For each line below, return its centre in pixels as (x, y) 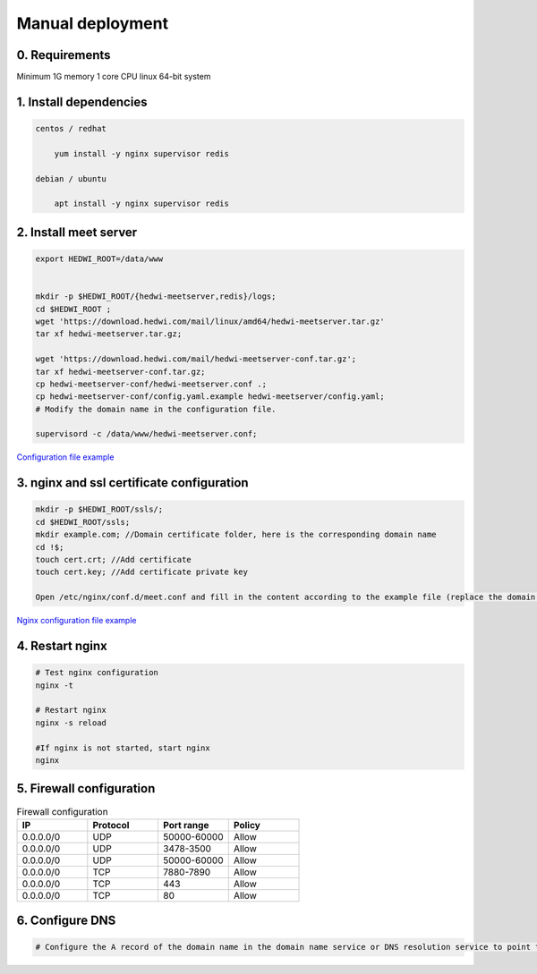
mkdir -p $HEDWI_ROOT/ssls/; (99, 509)
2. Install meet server (77, 232)
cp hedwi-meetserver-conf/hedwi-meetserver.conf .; (151, 384)
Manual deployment (93, 23)
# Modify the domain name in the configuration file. (156, 409)
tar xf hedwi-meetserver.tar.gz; (109, 334)
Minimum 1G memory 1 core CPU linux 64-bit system (114, 77)
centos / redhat (71, 129)
